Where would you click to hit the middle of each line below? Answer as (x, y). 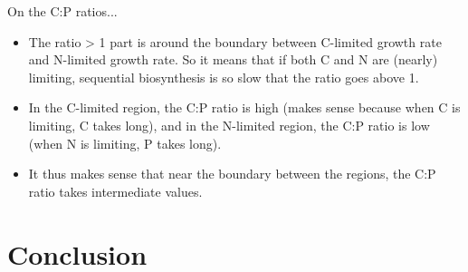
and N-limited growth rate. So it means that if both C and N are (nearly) (233, 59)
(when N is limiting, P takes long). (125, 143)
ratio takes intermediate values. (115, 191)
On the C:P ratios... (62, 11)
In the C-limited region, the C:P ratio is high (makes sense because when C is (244, 107)
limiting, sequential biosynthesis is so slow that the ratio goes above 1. (224, 77)
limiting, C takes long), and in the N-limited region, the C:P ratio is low (229, 125)
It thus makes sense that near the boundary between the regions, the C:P (232, 174)
